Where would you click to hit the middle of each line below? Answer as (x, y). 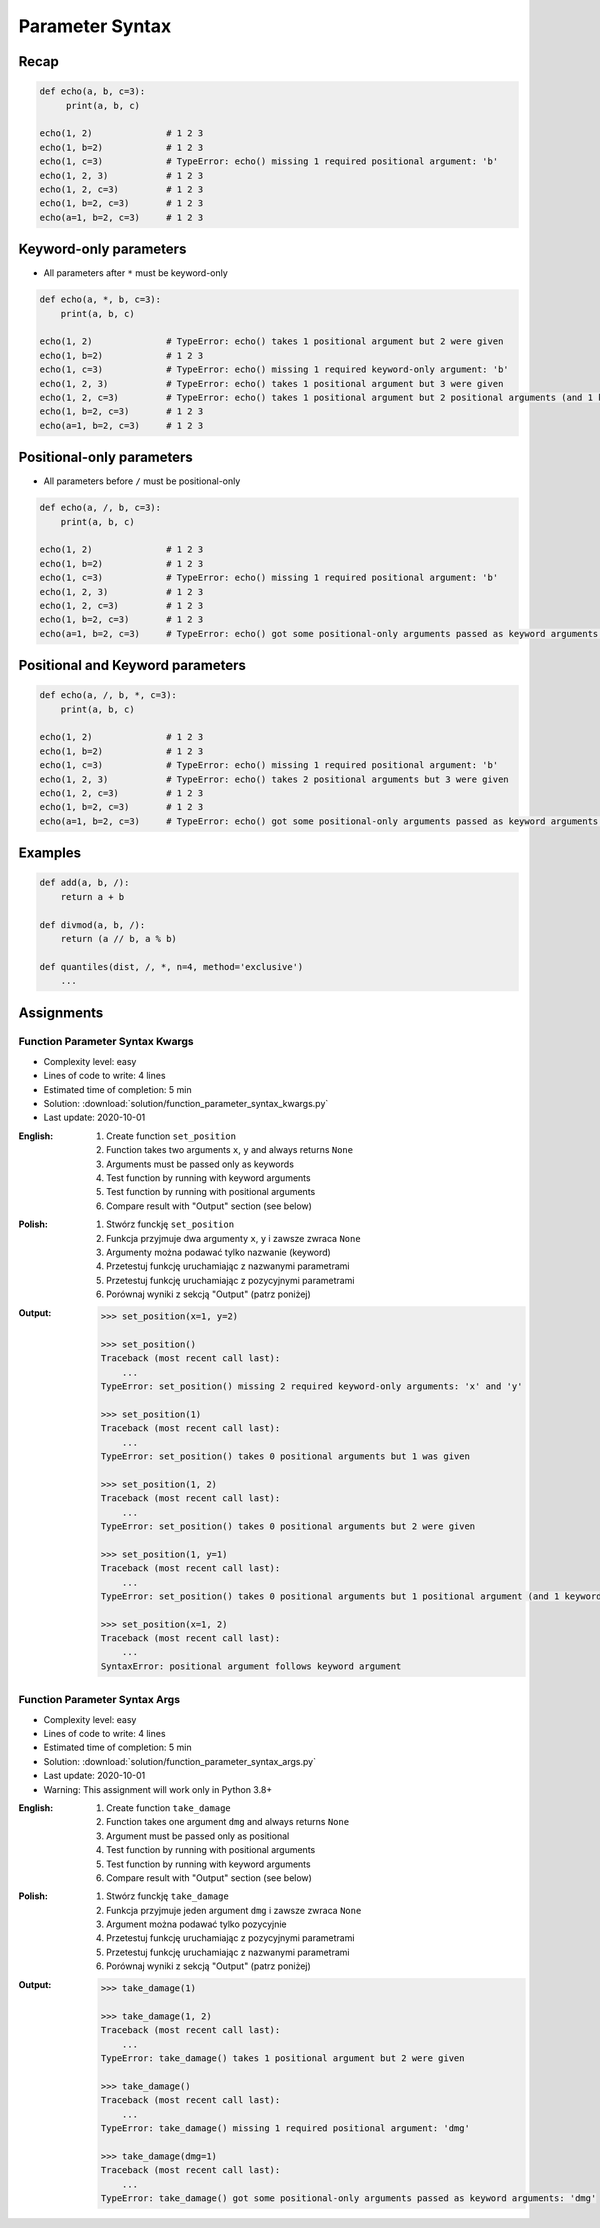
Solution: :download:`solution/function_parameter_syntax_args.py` (180, 1761)
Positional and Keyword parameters (132, 665)
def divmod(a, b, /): (92, 924)
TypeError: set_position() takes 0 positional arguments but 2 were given (288, 1526)
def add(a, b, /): (84, 883)
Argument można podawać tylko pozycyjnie (196, 1924)
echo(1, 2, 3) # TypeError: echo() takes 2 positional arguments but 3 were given (274, 779)
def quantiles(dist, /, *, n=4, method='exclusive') (171, 966)
